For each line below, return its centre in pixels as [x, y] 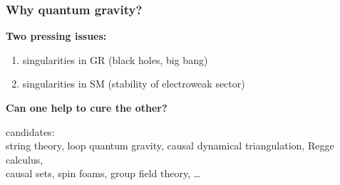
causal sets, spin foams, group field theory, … [103, 173]
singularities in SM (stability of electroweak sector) [134, 84]
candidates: [30, 131]
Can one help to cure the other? [87, 107]
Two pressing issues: [56, 36]
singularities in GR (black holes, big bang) [115, 59]
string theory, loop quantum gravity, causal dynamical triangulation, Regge [170, 146]
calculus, [25, 159]
